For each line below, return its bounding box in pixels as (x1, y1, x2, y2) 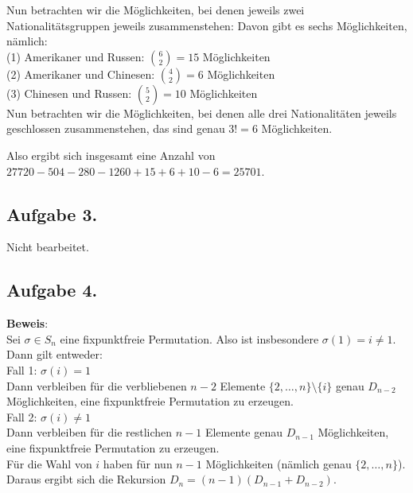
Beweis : (6, 315, 49, 332)
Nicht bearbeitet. (6, 239, 89, 255)
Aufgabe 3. (6, 201, 98, 226)
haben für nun (103, 455, 173, 472)
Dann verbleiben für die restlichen (6, 424, 173, 441)
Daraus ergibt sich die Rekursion (6, 471, 166, 487)
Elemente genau (205, 424, 282, 441)
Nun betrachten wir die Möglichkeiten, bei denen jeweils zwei (6, 2, 305, 17)
